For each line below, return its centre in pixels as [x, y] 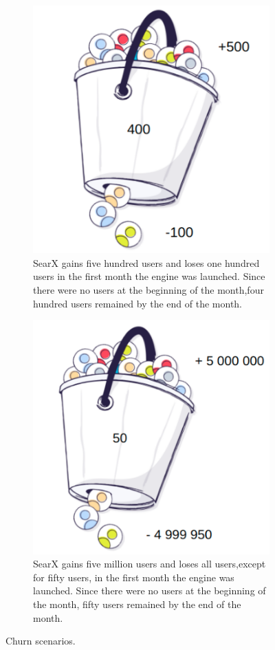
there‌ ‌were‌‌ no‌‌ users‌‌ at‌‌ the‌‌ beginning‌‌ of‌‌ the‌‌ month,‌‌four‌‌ [148, 289]
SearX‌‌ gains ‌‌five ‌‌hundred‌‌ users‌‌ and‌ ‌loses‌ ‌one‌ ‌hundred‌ [146, 262]
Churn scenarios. [41, 641]
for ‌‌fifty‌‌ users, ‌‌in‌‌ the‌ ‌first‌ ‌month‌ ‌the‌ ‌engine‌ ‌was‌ [134, 577]
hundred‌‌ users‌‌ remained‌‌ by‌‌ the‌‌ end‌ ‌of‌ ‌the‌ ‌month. [138, 303]
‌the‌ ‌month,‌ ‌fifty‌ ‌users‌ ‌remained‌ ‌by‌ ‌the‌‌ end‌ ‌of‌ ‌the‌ [137, 604]
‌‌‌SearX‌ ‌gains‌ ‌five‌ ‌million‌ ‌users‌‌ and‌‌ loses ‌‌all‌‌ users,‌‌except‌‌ [150, 564]
